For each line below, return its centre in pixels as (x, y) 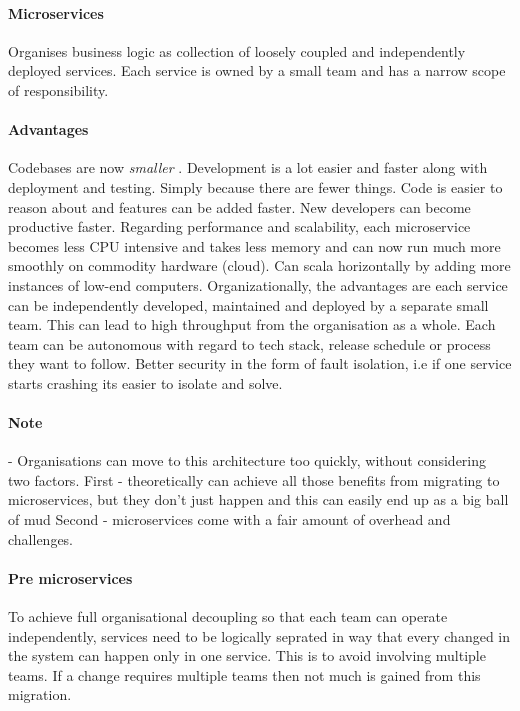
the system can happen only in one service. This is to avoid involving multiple (247, 655)
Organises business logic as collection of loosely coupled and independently (237, 50)
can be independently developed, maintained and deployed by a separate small (248, 304)
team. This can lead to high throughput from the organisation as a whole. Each (252, 324)
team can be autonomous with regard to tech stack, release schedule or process (249, 343)
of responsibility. (58, 89)
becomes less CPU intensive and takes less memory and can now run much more (254, 245)
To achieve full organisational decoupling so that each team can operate (228, 616)
